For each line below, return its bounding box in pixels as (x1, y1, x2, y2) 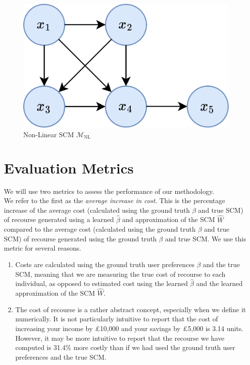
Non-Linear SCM (23, 129, 74, 139)
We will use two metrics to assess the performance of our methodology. (4, 186, 214, 196)
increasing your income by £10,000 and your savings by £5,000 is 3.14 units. (15, 323, 244, 333)
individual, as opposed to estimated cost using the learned (15, 278, 188, 288)
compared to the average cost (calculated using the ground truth (4, 224, 196, 234)
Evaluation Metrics (4, 158, 134, 177)
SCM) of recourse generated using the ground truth (4, 233, 157, 243)
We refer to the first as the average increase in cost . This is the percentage (4, 195, 225, 206)
